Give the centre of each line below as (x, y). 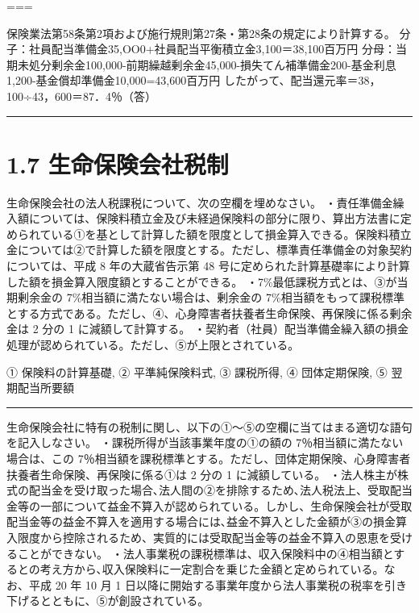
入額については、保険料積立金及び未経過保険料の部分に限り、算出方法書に (203, 218)
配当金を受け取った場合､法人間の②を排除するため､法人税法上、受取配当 (220, 490)
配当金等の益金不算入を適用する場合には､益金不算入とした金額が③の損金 (201, 521)
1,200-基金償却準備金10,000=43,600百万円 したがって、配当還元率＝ (183, 80)
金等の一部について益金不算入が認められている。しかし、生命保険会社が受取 (209, 505)
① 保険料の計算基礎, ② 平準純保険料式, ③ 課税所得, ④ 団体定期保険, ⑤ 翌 (205, 371)
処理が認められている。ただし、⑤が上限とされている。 (153, 345)
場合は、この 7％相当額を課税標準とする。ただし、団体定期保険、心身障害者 (209, 458)
